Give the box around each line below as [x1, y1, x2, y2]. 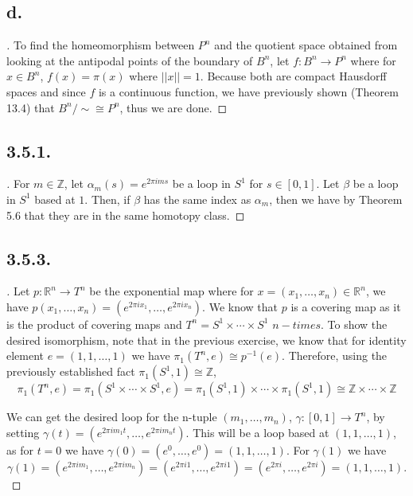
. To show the [321, 315, 388, 332]
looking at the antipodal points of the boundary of [6, 52, 253, 68]
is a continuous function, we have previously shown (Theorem [98, 83, 399, 100]
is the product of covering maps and [6, 315, 182, 332]
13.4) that [6, 99, 55, 115]
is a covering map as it [290, 298, 401, 314]
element [6, 347, 45, 364]
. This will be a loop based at [185, 424, 329, 440]
